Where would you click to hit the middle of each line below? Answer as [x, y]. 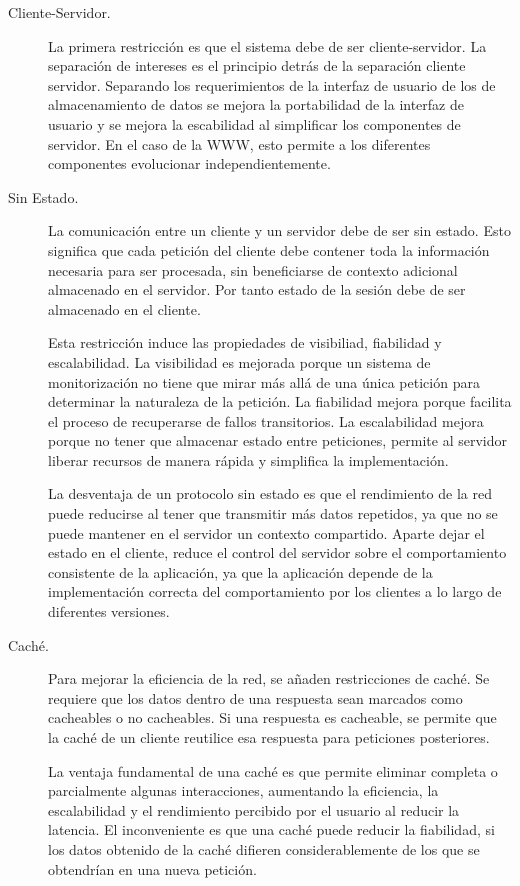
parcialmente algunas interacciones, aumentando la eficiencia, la [243, 790]
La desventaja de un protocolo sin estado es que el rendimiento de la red [270, 493]
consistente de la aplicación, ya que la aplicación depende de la [240, 571]
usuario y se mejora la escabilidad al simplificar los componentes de [254, 123]
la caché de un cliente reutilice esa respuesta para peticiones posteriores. [269, 737]
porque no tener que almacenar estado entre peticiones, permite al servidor [277, 440]
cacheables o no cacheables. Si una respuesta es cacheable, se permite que [272, 717]
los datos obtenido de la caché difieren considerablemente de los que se [264, 848]
